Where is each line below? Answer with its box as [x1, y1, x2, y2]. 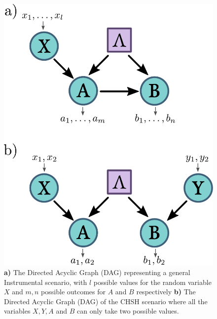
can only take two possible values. [76, 306, 179, 316]
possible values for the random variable [93, 277, 212, 287]
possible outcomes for [41, 286, 106, 297]
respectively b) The [136, 286, 196, 297]
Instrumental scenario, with [4, 277, 87, 287]
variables [4, 306, 31, 316]
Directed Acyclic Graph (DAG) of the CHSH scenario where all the [4, 296, 208, 306]
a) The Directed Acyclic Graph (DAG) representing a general [4, 267, 190, 278]
